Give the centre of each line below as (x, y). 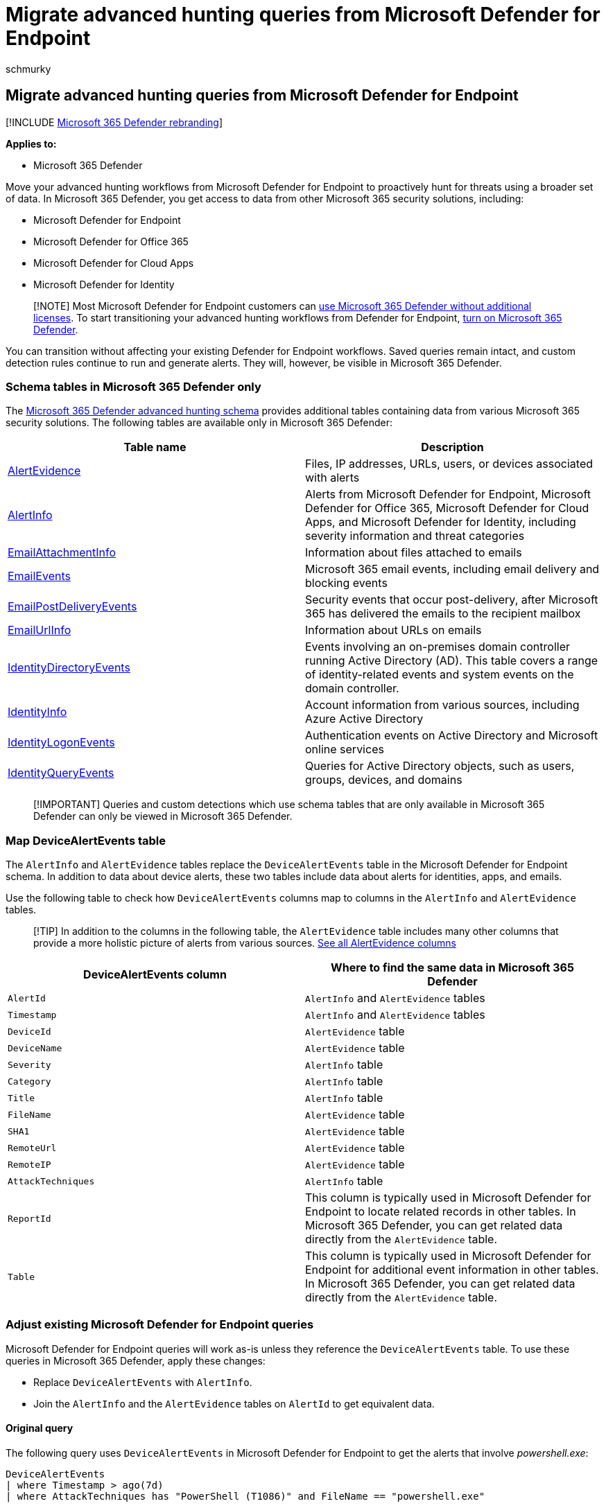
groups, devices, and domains (384, 780)
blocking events (346, 583)
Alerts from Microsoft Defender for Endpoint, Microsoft (448, 494)
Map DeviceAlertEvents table (86, 840)
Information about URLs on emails (393, 630)
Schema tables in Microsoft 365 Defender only (133, 386)
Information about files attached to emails (414, 553)
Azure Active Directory (364, 719)
